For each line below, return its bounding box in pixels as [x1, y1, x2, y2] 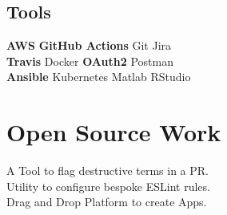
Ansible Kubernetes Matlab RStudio [6, 68, 191, 85]
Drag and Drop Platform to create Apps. [6, 193, 207, 210]
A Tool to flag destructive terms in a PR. [6, 162, 209, 179]
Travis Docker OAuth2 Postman [6, 52, 173, 69]
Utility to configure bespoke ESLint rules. [6, 177, 210, 194]
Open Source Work [6, 116, 221, 148]
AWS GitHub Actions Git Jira [6, 37, 172, 54]
